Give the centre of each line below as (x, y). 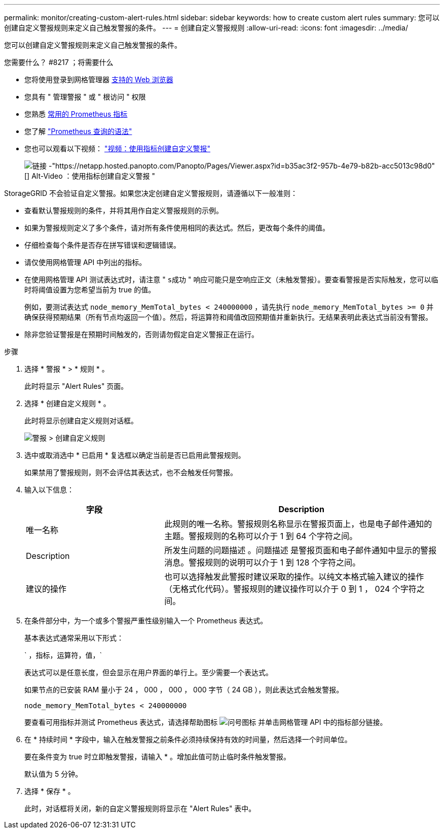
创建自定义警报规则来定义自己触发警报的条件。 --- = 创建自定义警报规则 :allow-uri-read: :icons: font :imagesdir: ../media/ (206, 28)
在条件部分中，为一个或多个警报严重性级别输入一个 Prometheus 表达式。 (146, 621)
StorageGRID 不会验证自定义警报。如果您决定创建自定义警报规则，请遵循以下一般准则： (151, 193)
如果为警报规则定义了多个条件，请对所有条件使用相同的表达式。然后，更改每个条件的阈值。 (177, 228)
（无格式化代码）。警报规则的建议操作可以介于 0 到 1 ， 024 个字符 (290, 589)
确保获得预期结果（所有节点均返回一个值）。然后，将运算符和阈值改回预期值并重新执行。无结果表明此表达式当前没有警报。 (228, 317)
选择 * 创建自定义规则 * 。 (67, 403)
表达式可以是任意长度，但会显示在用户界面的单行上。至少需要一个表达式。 (149, 672)
